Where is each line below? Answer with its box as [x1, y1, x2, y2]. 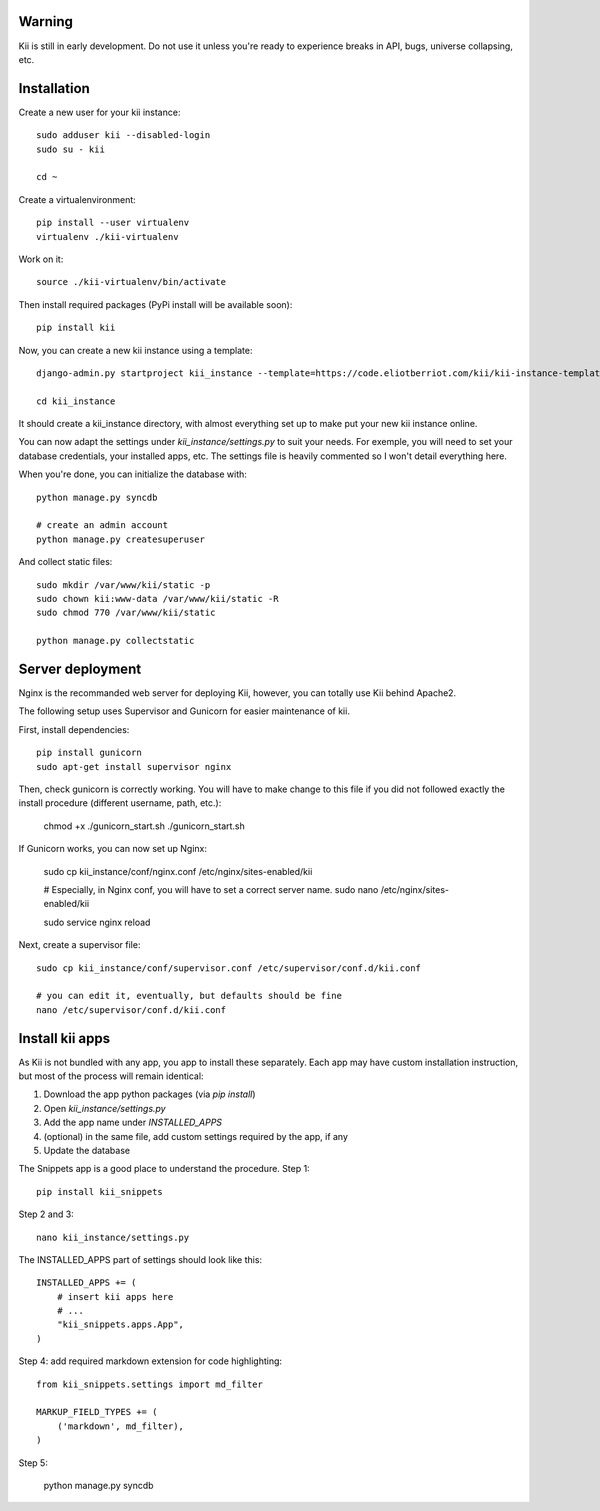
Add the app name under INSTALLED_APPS [43, 1116, 223, 1129]
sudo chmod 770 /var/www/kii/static [36, 607, 216, 619]
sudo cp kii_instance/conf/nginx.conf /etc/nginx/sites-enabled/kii [43, 865, 313, 877]
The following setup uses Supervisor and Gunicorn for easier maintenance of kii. [18, 705, 350, 717]
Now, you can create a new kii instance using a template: [18, 344, 253, 356]
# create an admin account [36, 520, 169, 531]
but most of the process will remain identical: [18, 1070, 204, 1082]
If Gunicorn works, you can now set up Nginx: [18, 843, 208, 855]
